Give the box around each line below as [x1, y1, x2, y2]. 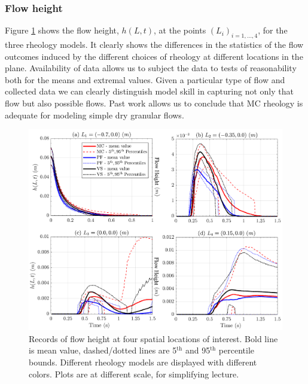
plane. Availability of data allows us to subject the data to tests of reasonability [5, 62, 297, 74]
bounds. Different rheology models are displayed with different [29, 356, 257, 368]
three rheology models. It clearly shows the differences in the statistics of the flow [5, 38, 304, 51]
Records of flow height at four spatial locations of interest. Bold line [29, 332, 278, 345]
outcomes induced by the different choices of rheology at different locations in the [5, 50, 303, 62]
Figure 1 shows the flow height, [5, 24, 119, 36]
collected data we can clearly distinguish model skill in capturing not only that [5, 85, 294, 97]
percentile [218, 344, 255, 356]
